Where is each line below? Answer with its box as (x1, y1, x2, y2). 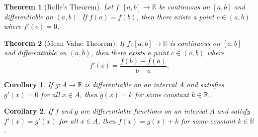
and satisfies (186, 79, 224, 90)
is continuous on (170, 37, 220, 48)
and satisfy (217, 106, 250, 116)
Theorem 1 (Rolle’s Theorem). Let (4, 1, 113, 11)
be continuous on (159, 1, 210, 11)
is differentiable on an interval (85, 79, 177, 90)
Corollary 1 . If (4, 79, 53, 90)
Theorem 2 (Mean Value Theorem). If (4, 37, 125, 48)
